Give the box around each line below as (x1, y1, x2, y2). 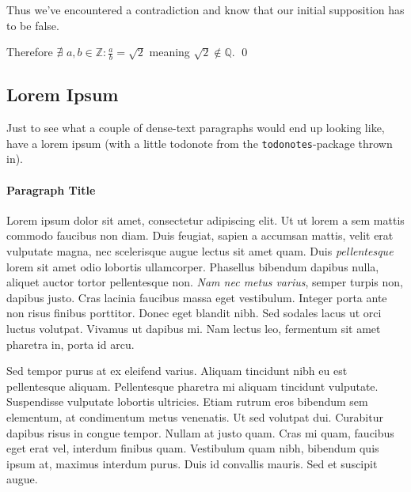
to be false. (6, 17, 59, 33)
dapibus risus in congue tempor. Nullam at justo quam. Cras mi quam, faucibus (6, 424, 394, 441)
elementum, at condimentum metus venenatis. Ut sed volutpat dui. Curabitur (6, 408, 383, 425)
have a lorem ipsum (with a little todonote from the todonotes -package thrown (6, 134, 393, 151)
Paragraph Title (6, 181, 96, 198)
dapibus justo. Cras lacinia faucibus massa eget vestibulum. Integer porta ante (6, 289, 387, 305)
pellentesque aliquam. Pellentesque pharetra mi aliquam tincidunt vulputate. (6, 377, 379, 394)
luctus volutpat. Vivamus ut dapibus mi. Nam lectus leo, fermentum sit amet (6, 320, 381, 337)
